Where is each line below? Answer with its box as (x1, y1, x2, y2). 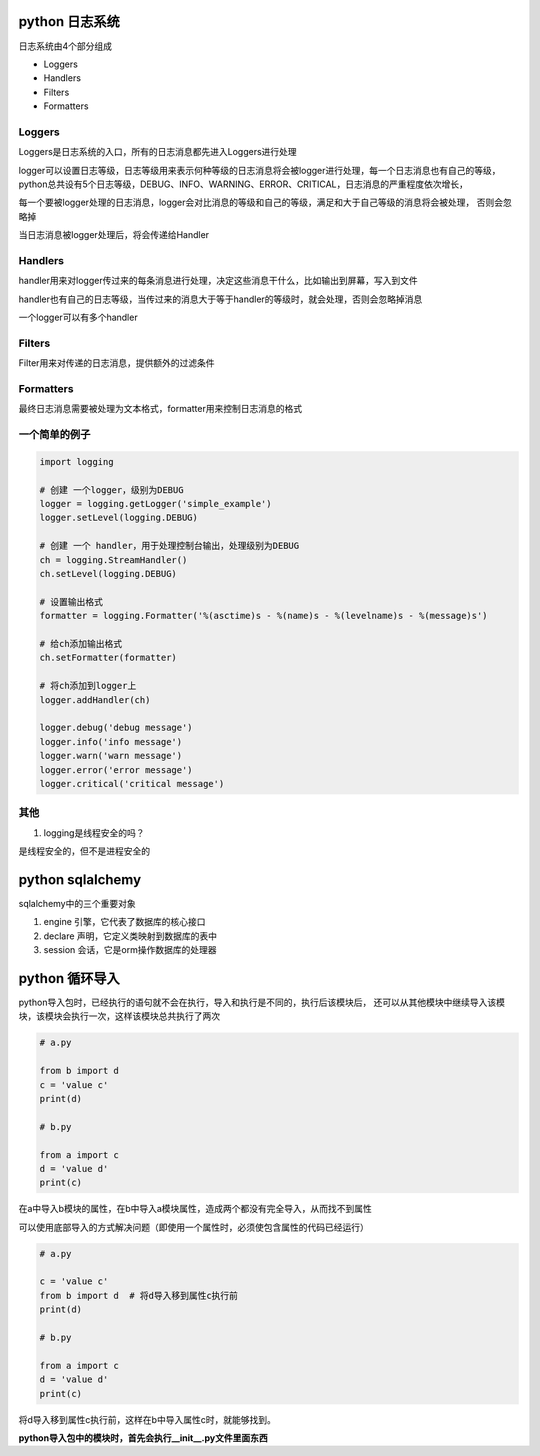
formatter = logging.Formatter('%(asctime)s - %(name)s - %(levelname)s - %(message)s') (39, 610, 489, 622)
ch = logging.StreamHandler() (39, 554, 188, 565)
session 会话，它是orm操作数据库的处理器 (43, 944, 217, 956)
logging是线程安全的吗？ (43, 826, 145, 839)
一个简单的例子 (18, 428, 91, 442)
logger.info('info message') (39, 736, 183, 747)
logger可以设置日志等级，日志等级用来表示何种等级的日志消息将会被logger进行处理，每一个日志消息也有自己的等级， (18, 164, 501, 176)
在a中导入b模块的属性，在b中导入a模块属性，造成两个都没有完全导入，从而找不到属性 (18, 1203, 372, 1215)
